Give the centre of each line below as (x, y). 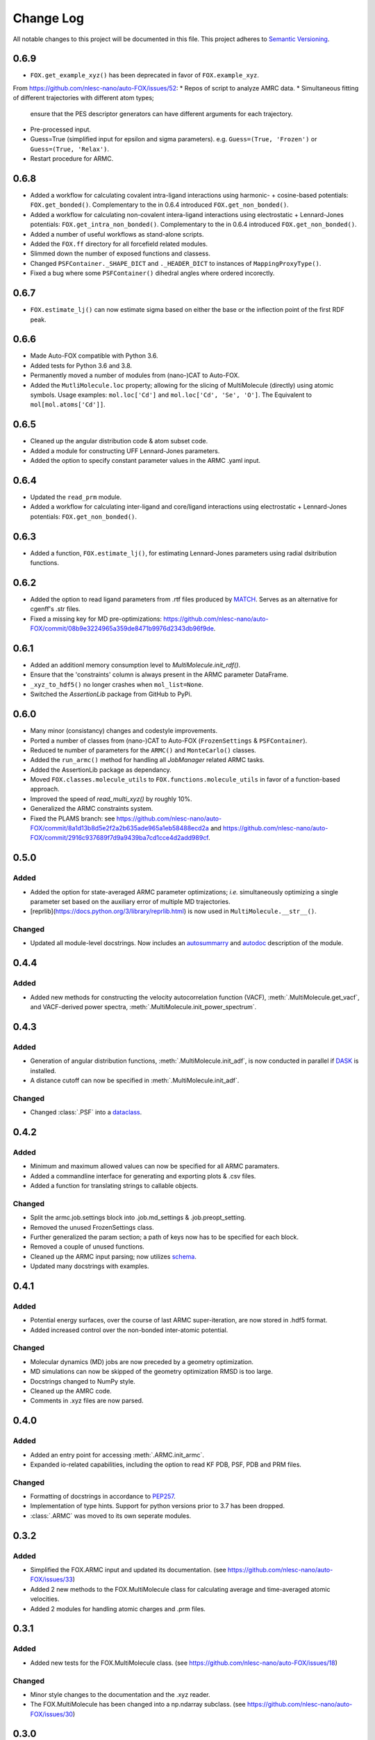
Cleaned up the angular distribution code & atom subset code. (119, 441)
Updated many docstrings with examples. (90, 1266)
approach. (45, 789)
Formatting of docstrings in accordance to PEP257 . (103, 1496)
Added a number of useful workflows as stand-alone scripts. (117, 234)
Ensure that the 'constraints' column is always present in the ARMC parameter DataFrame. (159, 674)
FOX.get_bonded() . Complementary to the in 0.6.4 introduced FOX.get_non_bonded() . (159, 205)
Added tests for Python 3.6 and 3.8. (81, 365)
